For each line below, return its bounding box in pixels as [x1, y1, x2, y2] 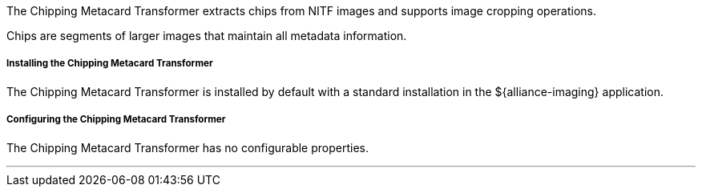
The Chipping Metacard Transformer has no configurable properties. [6, 140, 369, 155]
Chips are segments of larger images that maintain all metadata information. [6, 29, 407, 42]
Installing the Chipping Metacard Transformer [6, 58, 213, 70]
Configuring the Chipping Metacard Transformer [6, 114, 226, 126]
